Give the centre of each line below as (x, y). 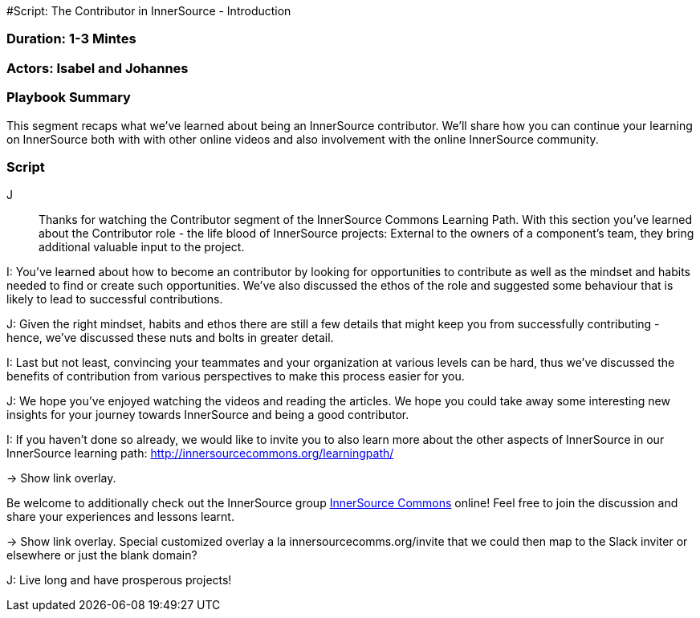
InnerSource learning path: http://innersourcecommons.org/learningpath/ (200, 453)
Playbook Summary (69, 98)
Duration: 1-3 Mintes (71, 39)
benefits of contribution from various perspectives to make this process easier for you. (236, 376)
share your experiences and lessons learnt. (120, 517)
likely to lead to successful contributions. (115, 299)
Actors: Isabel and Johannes (98, 68)
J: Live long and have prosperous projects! (119, 580)
